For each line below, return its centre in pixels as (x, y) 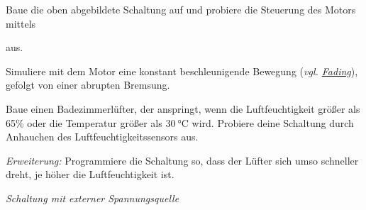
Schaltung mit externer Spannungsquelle (93, 198)
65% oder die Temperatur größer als (84, 122)
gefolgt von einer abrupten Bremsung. (88, 85)
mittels (21, 23)
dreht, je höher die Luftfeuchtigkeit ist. (90, 174)
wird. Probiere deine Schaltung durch (273, 122)
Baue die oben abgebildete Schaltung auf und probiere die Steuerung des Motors (181, 9)
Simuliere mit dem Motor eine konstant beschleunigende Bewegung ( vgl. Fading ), (182, 71)
